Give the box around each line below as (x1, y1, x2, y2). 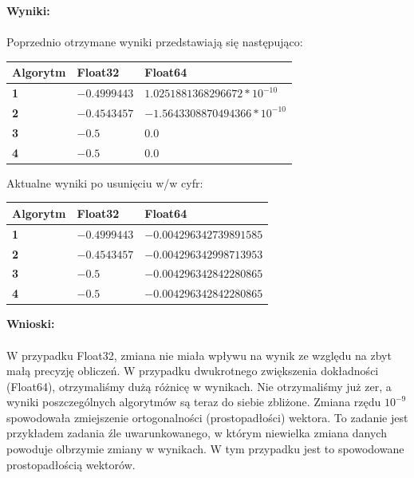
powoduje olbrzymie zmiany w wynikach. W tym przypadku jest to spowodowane (6, 440, 404, 457)
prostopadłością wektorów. (6, 456, 136, 472)
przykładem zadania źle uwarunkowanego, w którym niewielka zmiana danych (6, 425, 387, 441)
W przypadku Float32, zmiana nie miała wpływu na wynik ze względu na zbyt (6, 346, 392, 363)
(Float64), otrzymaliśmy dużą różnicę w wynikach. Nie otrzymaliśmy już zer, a (6, 377, 392, 394)
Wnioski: (6, 315, 55, 332)
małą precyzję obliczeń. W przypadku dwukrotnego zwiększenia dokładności (6, 362, 379, 379)
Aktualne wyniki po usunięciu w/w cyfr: (6, 174, 203, 191)
